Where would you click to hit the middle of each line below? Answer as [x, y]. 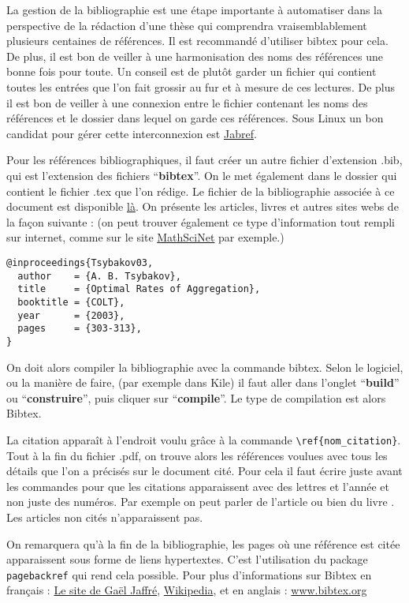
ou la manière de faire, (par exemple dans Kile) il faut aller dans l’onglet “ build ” [203, 382]
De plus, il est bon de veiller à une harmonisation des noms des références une [195, 56]
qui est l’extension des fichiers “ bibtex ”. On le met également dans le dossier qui [202, 175]
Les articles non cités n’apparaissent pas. [105, 517]
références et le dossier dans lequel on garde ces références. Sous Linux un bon [195, 118]
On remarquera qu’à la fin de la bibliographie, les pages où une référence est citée [203, 543]
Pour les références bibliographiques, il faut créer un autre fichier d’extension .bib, [204, 160]
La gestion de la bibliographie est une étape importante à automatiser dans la [195, 9]
